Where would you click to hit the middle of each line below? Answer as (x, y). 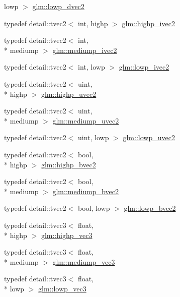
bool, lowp (94, 208)
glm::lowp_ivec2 (144, 67)
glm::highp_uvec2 (69, 94)
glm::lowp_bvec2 (150, 208)
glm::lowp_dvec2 (58, 6)
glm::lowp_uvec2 (149, 137)
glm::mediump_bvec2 (85, 191)
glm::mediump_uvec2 (86, 120)
